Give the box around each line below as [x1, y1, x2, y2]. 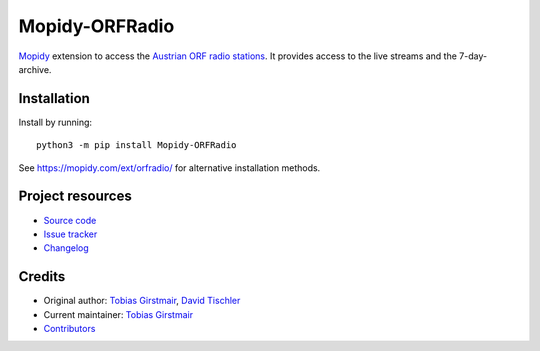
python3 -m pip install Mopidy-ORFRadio [36, 140, 237, 151]
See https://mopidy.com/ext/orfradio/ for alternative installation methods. [18, 161, 321, 174]
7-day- [458, 50, 488, 62]
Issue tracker [43, 228, 98, 240]
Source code [43, 214, 97, 226]
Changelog [43, 242, 89, 254]
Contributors [43, 323, 96, 334]
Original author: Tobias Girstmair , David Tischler [43, 295, 241, 307]
